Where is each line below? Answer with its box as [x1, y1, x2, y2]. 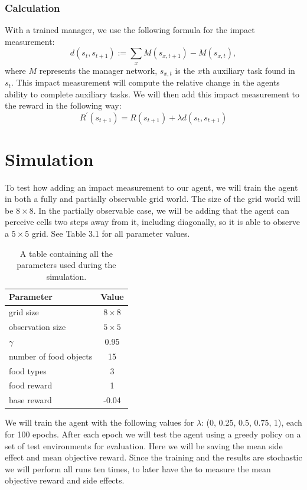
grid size [9, 306, 39, 318]
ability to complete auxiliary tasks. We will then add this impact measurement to [5, 87, 299, 100]
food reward [9, 379, 53, 391]
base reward [9, 394, 52, 406]
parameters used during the [17, 259, 116, 271]
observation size [9, 321, 66, 333]
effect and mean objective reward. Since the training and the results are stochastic [5, 451, 302, 463]
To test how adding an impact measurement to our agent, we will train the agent [5, 181, 298, 193]
